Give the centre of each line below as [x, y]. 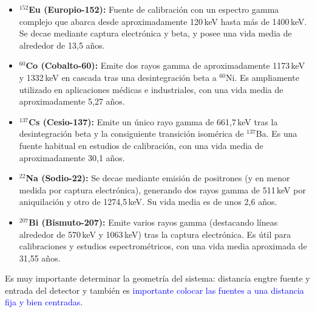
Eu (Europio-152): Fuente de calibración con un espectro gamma [154, 9]
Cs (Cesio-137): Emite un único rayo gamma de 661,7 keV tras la [153, 121]
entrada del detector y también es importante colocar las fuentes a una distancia [154, 290]
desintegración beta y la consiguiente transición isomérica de [131, 133]
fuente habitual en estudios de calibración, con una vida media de [141, 145]
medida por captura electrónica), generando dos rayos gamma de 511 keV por [162, 189]
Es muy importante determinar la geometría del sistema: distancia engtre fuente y [157, 278]
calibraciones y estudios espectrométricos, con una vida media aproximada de [163, 246]
